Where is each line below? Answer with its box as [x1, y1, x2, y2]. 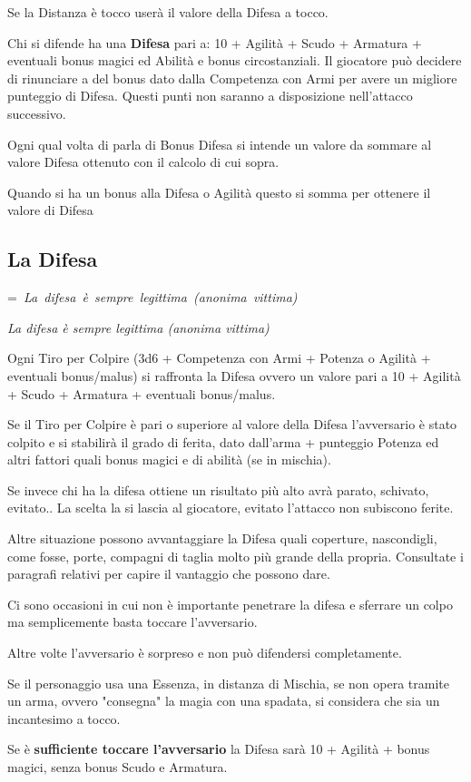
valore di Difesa [7, 200, 93, 220]
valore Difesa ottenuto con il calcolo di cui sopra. [7, 152, 280, 171]
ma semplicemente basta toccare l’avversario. [7, 612, 258, 631]
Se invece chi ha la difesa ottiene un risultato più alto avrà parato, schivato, [7, 480, 429, 499]
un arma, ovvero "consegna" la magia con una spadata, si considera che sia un [7, 691, 440, 710]
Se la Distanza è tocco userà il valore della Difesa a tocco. [7, 3, 329, 21]
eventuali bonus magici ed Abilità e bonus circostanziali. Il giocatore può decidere [7, 51, 462, 70]
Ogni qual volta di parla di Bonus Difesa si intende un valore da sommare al [7, 134, 432, 153]
